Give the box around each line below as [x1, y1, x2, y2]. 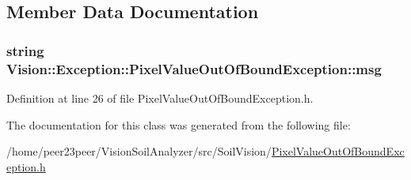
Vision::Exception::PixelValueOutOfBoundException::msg [6, 58, 382, 78]
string [6, 40, 44, 60]
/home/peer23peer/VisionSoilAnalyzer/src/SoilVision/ [6, 143, 272, 159]
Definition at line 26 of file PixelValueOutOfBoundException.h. [6, 89, 314, 106]
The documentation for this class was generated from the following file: [6, 116, 351, 133]
